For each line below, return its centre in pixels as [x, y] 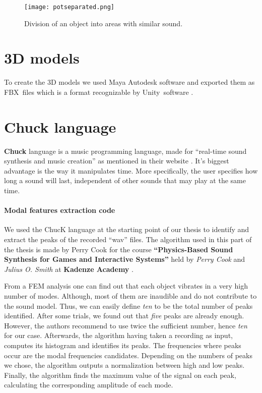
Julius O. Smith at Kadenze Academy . [69, 269]
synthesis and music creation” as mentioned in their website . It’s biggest [117, 161]
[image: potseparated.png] [69, 7]
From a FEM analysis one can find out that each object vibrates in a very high [126, 286]
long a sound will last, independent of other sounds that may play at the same [125, 180]
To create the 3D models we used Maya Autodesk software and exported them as [129, 82]
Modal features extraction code [60, 210]
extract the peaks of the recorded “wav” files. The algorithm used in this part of [128, 239]
